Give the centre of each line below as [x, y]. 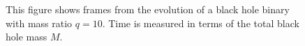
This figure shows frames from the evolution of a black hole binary [148, 9]
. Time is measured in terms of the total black [201, 23]
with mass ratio [39, 23]
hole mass [27, 37]
